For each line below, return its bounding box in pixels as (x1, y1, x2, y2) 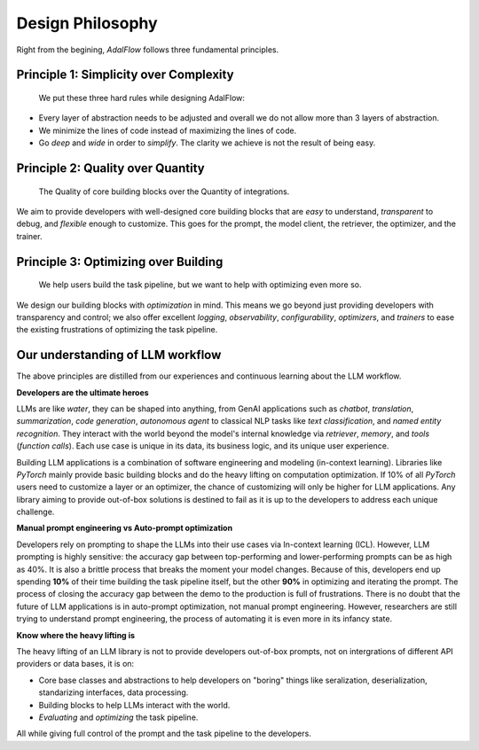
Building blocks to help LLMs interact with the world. (38, 699, 231, 710)
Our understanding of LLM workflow (16, 348, 222, 363)
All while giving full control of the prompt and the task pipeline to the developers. (16, 728, 312, 739)
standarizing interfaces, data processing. (38, 687, 189, 698)
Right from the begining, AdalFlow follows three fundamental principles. (16, 44, 279, 55)
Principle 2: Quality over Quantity (16, 160, 205, 176)
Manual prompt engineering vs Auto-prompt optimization (16, 523, 233, 534)
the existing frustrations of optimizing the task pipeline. (16, 324, 218, 335)
